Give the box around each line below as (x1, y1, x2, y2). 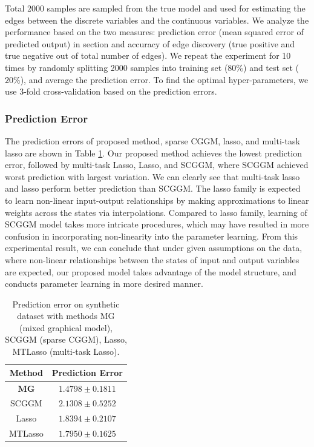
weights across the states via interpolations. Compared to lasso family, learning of (5, 206, 307, 218)
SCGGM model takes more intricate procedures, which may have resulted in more (5, 218, 309, 230)
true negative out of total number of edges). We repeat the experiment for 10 (5, 49, 291, 62)
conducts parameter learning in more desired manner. (5, 277, 203, 290)
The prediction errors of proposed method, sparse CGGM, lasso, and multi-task (5, 134, 300, 147)
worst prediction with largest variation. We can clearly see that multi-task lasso (5, 170, 300, 183)
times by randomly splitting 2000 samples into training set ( (5, 61, 228, 73)
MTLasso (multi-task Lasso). (12, 345, 120, 358)
